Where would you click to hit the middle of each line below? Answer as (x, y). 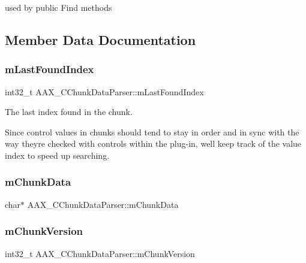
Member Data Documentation (100, 39)
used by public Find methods (58, 7)
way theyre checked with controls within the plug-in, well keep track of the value (153, 143)
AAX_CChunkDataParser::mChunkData (103, 204)
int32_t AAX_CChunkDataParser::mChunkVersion (100, 253)
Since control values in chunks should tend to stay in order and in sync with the (152, 131)
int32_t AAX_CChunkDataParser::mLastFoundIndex (104, 91)
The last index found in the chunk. (69, 112)
